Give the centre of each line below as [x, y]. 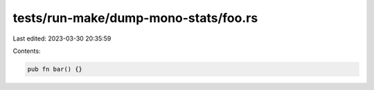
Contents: [27, 51]
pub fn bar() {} [55, 69]
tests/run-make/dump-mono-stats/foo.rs [135, 18]
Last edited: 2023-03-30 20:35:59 [62, 38]
